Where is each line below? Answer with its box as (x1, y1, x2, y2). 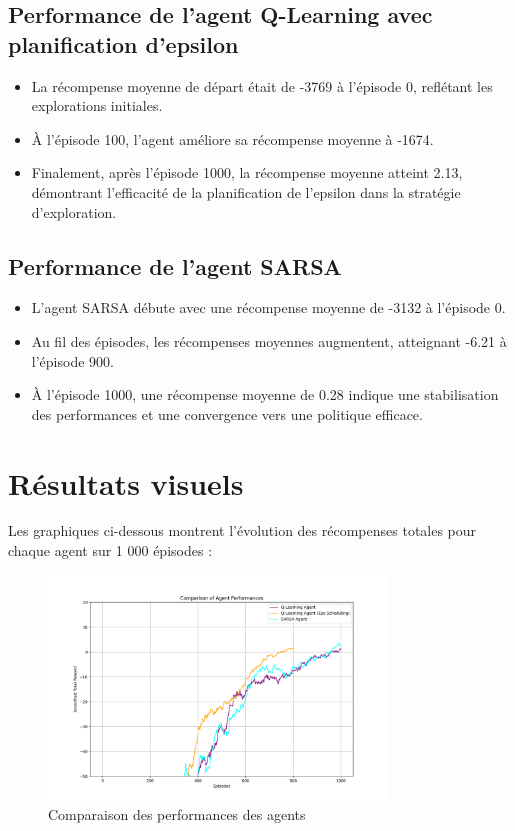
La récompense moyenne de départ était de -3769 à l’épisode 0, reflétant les (31, 75, 493, 96)
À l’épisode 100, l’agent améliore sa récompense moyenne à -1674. (31, 128, 434, 149)
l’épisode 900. (31, 350, 114, 371)
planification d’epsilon (8, 28, 239, 59)
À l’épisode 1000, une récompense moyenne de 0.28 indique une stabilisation (31, 384, 499, 405)
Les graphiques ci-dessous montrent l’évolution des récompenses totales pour (8, 520, 477, 541)
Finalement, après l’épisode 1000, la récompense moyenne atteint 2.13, (31, 162, 463, 183)
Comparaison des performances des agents (48, 804, 306, 825)
